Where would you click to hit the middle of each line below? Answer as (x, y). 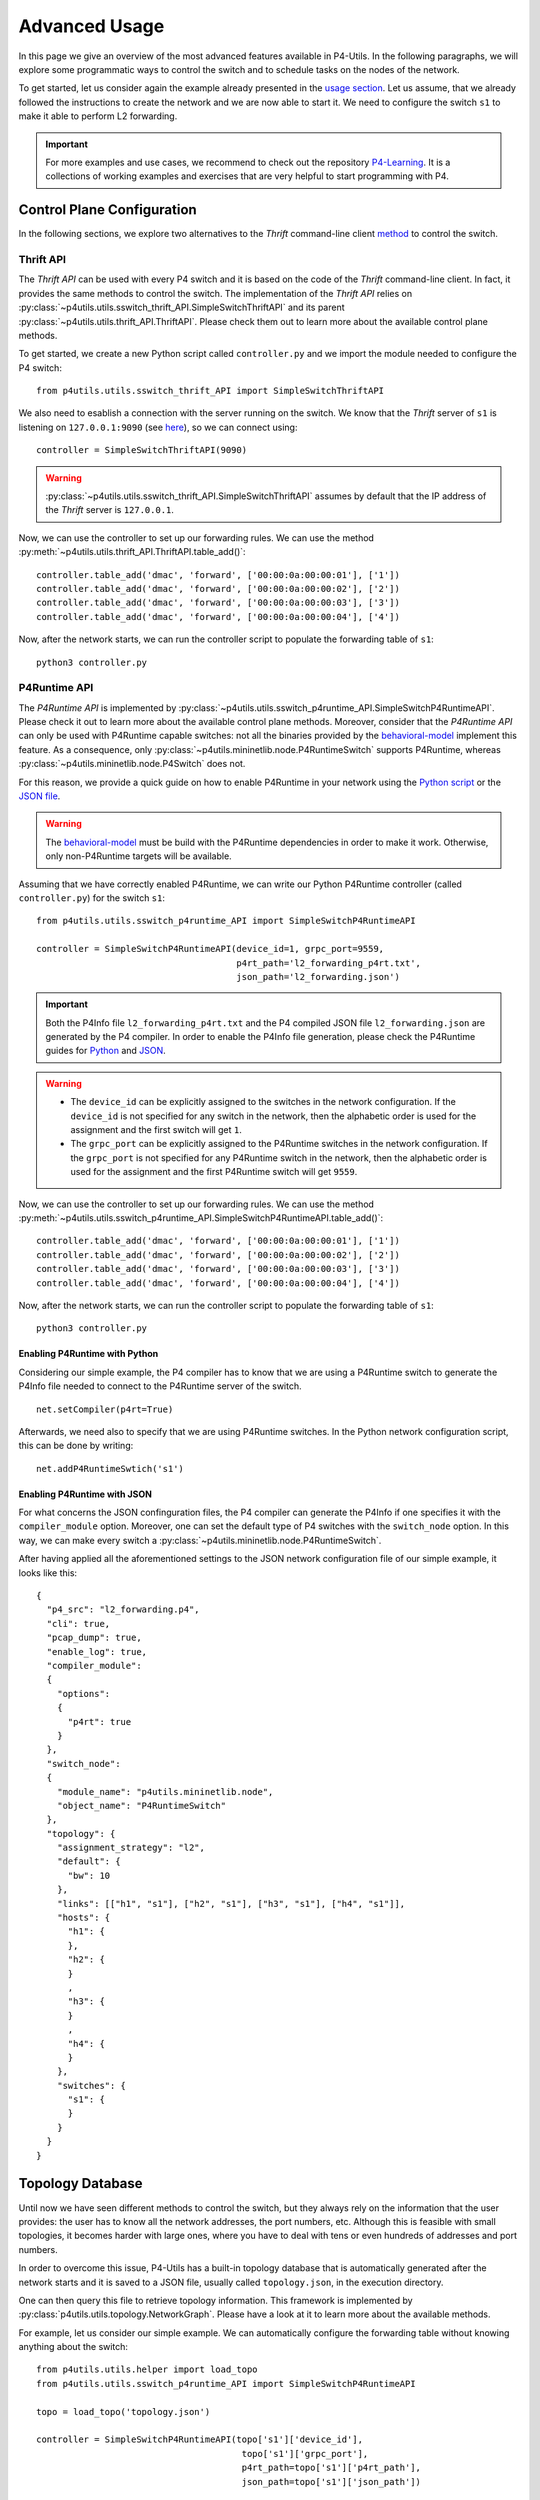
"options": (83, 1693)
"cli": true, (78, 1623)
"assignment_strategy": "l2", (130, 1848)
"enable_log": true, (97, 1651)
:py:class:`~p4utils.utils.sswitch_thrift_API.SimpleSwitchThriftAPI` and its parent (181, 307)
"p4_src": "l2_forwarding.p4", (123, 1609)
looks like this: (48, 1572)
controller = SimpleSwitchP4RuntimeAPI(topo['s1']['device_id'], (200, 2439)
